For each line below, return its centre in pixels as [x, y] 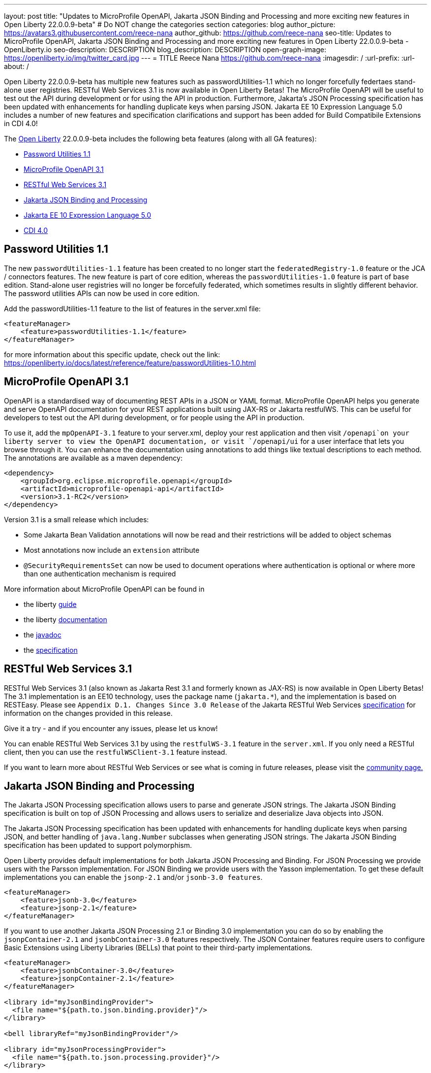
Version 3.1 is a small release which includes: [77, 519]
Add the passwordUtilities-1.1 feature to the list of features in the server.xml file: [132, 308]
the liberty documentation [65, 619]
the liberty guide [50, 604]
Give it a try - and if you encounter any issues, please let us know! [111, 728]
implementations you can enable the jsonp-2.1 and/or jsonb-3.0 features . [133, 877]
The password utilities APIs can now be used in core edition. [102, 293]
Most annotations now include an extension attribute [112, 550]
